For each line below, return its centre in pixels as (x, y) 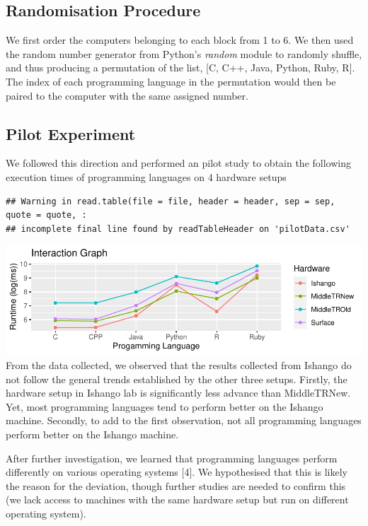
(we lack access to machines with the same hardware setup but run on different (177, 499)
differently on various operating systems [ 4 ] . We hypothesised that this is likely (177, 472)
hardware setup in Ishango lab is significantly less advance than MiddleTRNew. (178, 393)
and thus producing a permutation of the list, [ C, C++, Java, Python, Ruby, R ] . (180, 68)
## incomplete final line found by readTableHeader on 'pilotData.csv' (178, 229)
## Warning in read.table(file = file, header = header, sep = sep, (171, 201)
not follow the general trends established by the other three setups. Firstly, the (177, 379)
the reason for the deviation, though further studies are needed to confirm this (176, 485)
